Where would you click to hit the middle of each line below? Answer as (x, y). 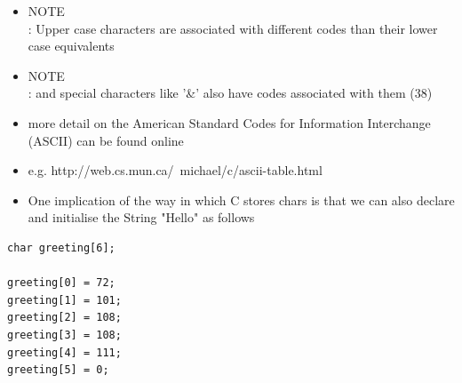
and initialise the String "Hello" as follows (141, 217)
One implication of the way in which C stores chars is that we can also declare (241, 199)
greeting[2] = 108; (64, 318)
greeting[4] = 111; (64, 352)
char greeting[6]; (61, 247)
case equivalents (71, 46)
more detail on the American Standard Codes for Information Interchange (229, 122)
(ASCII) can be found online (106, 140)
